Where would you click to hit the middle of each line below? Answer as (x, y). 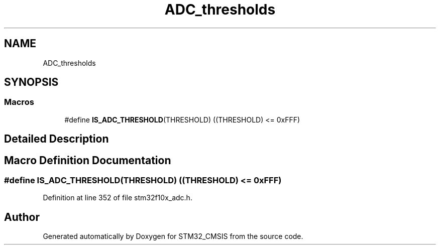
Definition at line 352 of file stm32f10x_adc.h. (118, 198)
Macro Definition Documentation (88, 160)
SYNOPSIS (31, 82)
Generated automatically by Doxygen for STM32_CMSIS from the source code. (173, 236)
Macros (19, 102)
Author (22, 217)
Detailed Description (57, 139)
